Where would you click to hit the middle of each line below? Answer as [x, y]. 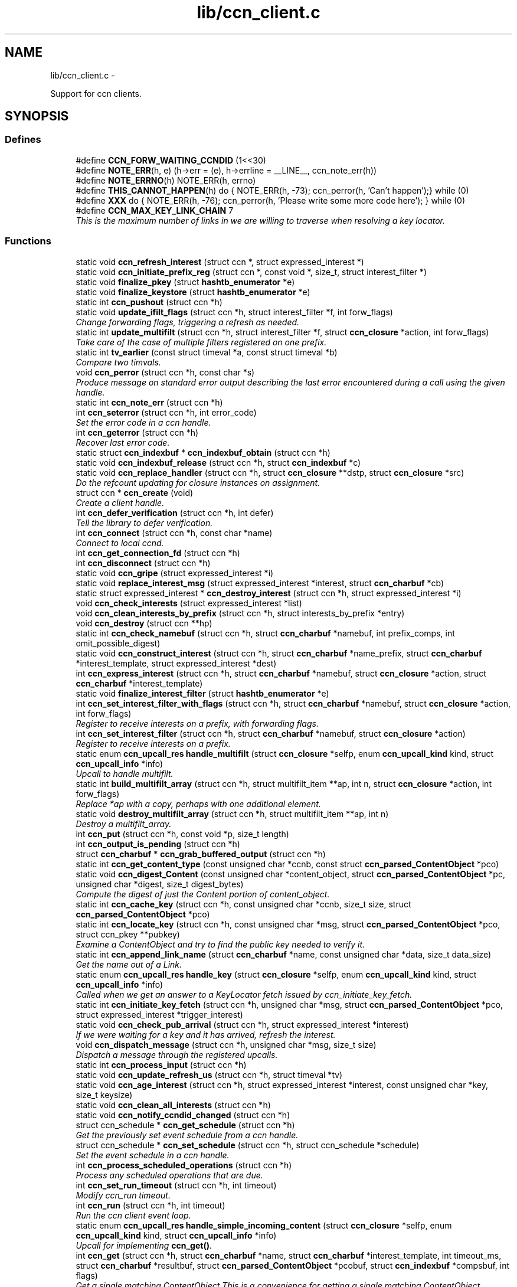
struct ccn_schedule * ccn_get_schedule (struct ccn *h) [185, 1125]
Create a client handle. [120, 502]
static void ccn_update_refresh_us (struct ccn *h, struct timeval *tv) [209, 1074]
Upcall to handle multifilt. [125, 773]
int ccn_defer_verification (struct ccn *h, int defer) [175, 512]
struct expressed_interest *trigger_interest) [159, 1014]
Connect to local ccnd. [120, 543]
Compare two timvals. [118, 362]
